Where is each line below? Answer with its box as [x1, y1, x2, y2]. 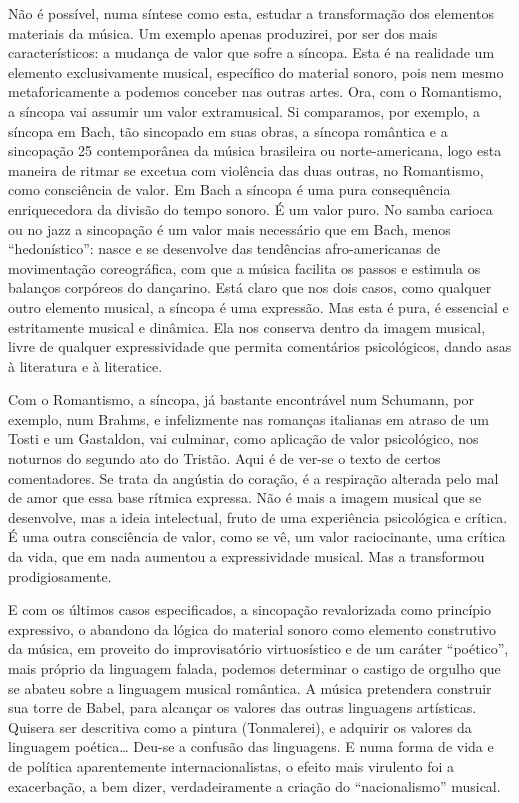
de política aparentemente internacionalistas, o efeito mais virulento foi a [8, 755, 455, 776]
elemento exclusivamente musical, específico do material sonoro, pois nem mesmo [8, 61, 504, 82]
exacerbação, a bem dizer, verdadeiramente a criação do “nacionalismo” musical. [8, 775, 501, 796]
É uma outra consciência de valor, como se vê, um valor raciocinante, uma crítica [8, 526, 506, 547]
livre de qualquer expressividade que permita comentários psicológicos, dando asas [8, 336, 512, 357]
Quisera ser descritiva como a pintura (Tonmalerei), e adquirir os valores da [8, 716, 472, 737]
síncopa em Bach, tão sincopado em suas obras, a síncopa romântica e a [8, 120, 448, 141]
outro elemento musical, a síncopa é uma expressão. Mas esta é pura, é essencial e [8, 296, 509, 317]
